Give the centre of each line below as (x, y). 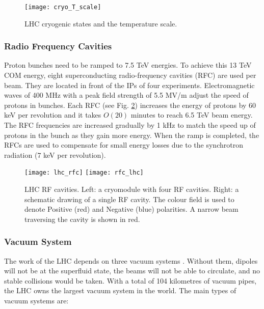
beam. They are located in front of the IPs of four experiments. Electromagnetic (129, 85)
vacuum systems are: (36, 301)
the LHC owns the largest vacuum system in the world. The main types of (120, 290)
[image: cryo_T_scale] (63, 7)
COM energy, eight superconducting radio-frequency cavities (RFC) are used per (130, 75)
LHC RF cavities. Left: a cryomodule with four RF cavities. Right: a (132, 189)
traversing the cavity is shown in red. (82, 219)
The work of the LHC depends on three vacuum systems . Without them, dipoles (131, 260)
